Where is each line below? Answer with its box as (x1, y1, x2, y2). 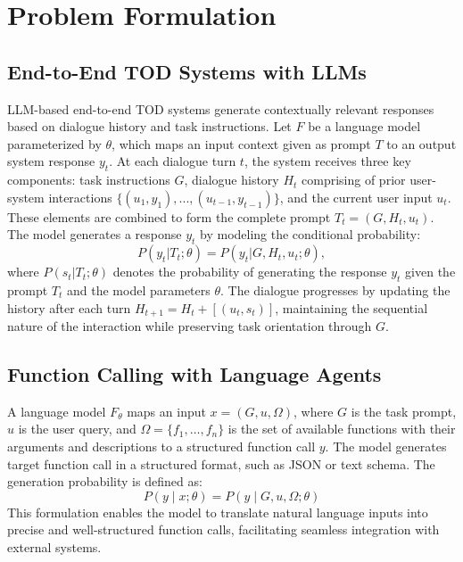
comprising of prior (302, 170, 406, 189)
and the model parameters (67, 280, 211, 299)
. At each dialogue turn (109, 152, 236, 170)
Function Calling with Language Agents (7, 360, 382, 387)
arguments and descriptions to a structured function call (7, 436, 316, 455)
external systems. (7, 537, 102, 556)
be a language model (308, 117, 421, 136)
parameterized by (7, 134, 102, 153)
